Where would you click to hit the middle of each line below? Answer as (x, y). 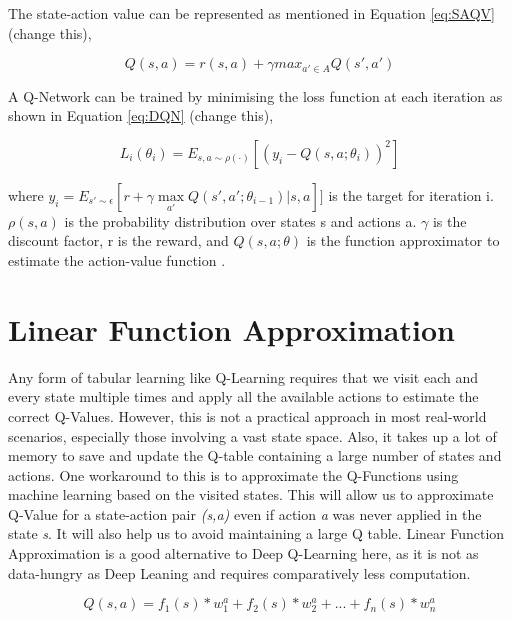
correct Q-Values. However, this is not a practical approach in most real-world (247, 415)
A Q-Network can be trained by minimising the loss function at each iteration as (255, 95)
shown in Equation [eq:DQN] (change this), (141, 115)
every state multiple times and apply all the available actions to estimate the (243, 396)
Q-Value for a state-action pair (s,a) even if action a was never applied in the (245, 513)
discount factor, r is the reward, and (118, 240)
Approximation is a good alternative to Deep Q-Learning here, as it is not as (243, 553)
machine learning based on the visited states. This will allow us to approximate (251, 494)
